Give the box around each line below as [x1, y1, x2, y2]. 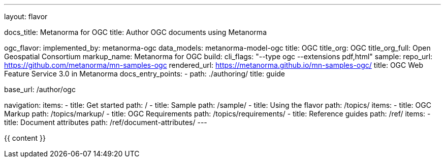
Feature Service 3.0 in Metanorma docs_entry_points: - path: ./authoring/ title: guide [4, 69, 285, 78]
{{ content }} [4, 134, 46, 142]
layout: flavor [4, 12, 48, 21]
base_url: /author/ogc [4, 85, 76, 94]
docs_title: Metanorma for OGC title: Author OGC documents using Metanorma [4, 28, 267, 36]
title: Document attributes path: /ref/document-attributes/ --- [4, 118, 207, 127]
